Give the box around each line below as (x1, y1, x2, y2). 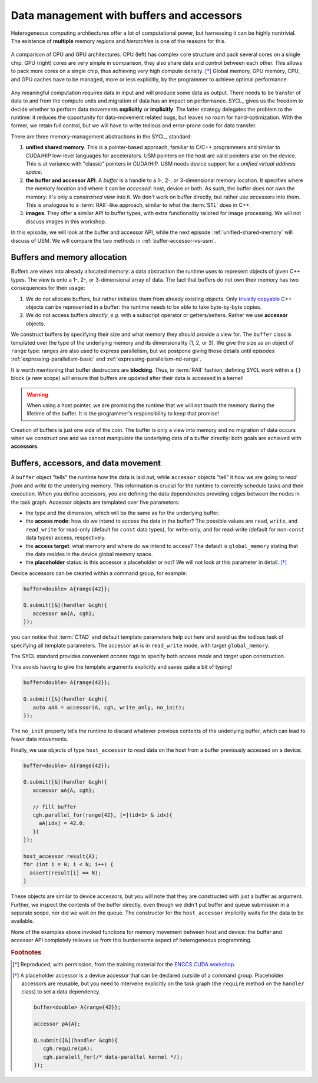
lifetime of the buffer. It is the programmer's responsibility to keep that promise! (26, 410, 220, 417)
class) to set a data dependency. (21, 988, 101, 995)
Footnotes (11, 948, 42, 956)
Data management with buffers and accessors (11, 9, 243, 22)
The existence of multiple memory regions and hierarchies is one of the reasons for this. (11, 37, 226, 44)
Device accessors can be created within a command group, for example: (11, 569, 187, 577)
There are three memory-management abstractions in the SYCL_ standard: (11, 133, 193, 140)
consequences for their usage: (11, 285, 85, 292)
